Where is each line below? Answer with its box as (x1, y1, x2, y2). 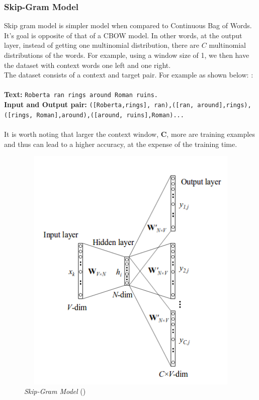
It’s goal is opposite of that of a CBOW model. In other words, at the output (4, 30, 242, 40)
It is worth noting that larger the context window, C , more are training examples (4, 128, 255, 139)
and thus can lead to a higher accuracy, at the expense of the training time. (4, 138, 237, 149)
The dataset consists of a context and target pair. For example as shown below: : (4, 69, 253, 80)
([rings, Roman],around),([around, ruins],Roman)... (4, 111, 184, 119)
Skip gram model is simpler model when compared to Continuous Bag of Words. (4, 20, 252, 31)
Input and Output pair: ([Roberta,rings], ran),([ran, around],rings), (4, 99, 251, 110)
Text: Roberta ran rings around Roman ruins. (4, 89, 158, 100)
